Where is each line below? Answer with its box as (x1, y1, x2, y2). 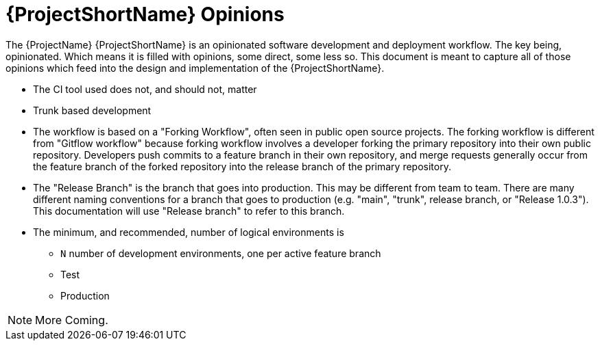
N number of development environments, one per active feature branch (60, 247, 381, 259)
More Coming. (35, 312, 108, 327)
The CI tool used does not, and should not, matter (33, 83, 257, 95)
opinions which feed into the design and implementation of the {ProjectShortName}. (5, 62, 385, 74)
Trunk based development (33, 104, 152, 116)
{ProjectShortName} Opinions (5, 3, 285, 26)
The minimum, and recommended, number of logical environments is (33, 226, 344, 238)
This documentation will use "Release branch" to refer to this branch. (33, 204, 345, 217)
